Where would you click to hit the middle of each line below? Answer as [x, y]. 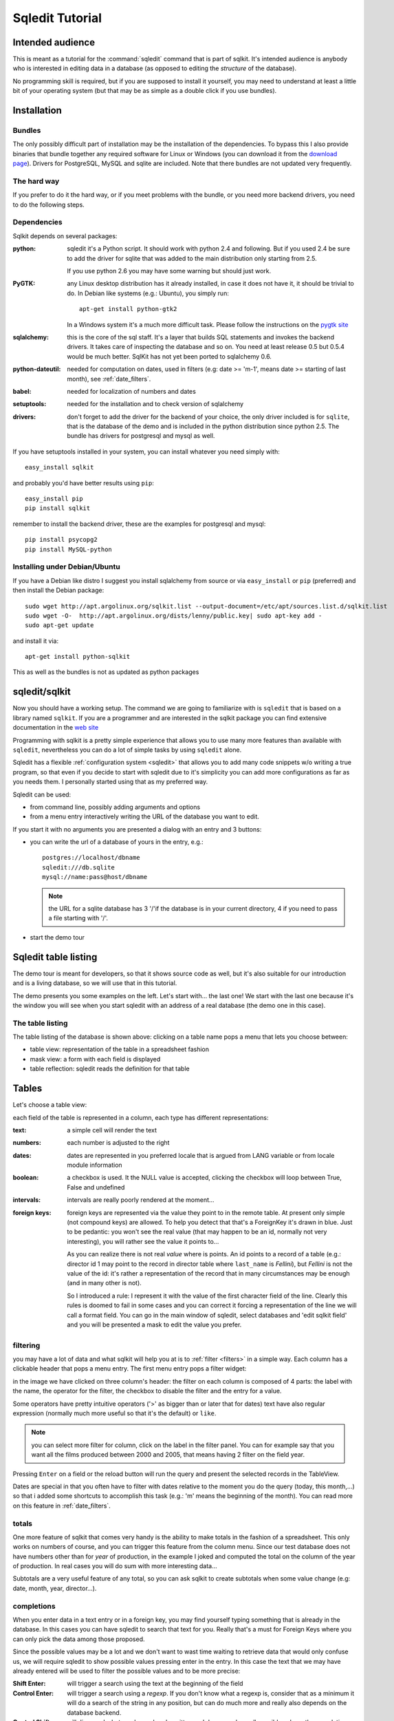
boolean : [26, 1178]
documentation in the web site [56, 728]
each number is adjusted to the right [118, 1143]
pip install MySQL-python [69, 549]
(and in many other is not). [105, 1283]
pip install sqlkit [58, 508]
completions [34, 1606]
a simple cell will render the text [112, 1130]
